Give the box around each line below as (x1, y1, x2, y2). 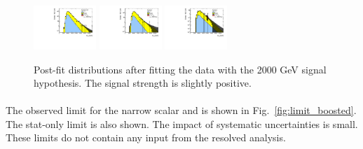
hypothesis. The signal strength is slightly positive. (34, 76, 252, 90)
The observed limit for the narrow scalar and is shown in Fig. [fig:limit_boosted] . (6, 103, 357, 118)
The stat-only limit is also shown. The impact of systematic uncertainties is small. (6, 116, 358, 131)
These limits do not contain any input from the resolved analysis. (6, 130, 286, 145)
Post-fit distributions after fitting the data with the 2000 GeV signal (34, 62, 327, 76)
